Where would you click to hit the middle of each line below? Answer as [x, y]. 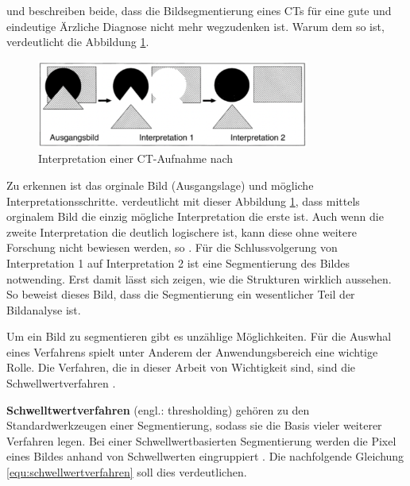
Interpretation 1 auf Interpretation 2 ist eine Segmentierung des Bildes [178, 262]
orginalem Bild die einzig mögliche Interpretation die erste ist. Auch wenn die [195, 216]
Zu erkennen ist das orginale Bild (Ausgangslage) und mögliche [160, 185]
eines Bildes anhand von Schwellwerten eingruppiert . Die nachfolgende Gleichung [205, 456]
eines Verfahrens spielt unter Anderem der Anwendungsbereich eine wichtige [192, 351]
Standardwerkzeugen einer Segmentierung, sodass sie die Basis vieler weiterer [194, 425]
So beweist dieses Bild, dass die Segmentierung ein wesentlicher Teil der [181, 294]
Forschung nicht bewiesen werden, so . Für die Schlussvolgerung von [172, 247]
